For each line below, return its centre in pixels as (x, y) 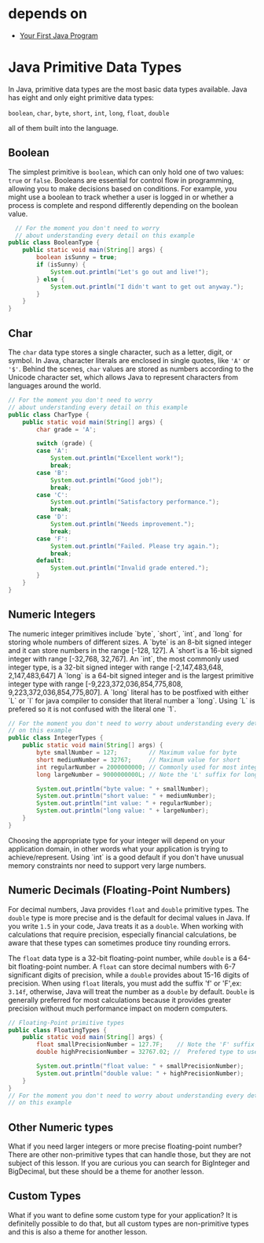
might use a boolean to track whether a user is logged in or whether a (121, 197)
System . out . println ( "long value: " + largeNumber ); (123, 811)
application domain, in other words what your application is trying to (118, 848)
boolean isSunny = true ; (77, 258)
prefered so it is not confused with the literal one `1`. (92, 709)
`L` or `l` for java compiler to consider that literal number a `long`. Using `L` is (132, 700)
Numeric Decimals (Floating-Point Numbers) (119, 891)
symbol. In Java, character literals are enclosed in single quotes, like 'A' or (129, 360)
